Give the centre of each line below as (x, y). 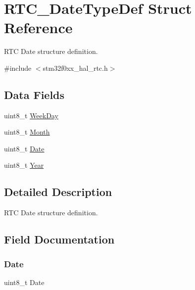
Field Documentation (59, 239)
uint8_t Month (27, 132)
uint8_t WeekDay (31, 115)
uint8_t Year (24, 165)
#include (18, 68)
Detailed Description (58, 192)
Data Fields (34, 94)
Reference (38, 27)
